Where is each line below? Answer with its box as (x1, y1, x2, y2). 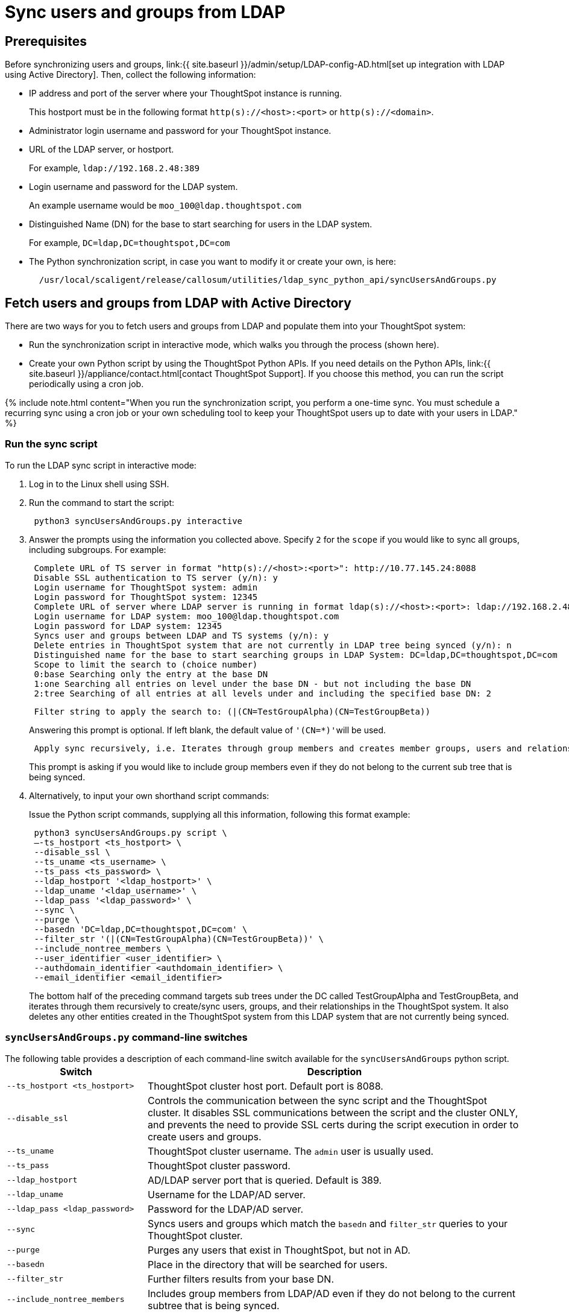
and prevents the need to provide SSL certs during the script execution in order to (147, 1118, 519, 1131)
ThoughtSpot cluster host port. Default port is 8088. (147, 1079, 383, 1092)
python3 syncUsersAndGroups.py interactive (34, 516, 243, 526)
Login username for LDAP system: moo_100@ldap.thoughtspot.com (34, 611, 339, 621)
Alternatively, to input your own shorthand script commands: (29, 790, 269, 801)
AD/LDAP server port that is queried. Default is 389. (147, 1173, 382, 1186)
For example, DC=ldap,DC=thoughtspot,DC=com (29, 238, 230, 248)
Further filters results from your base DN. (147, 1272, 335, 1285)
